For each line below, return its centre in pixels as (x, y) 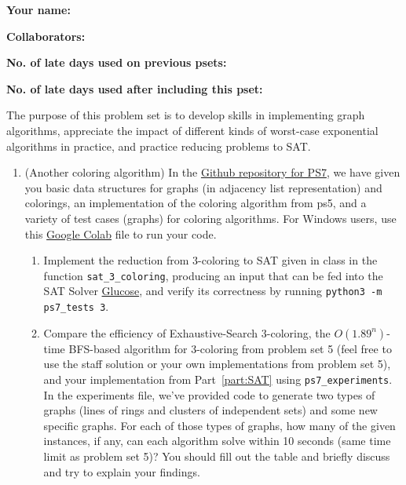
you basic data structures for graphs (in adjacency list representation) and (203, 187)
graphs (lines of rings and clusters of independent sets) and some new (210, 410)
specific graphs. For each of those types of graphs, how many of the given (219, 425)
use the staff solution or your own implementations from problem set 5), (217, 364)
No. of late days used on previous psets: (117, 62)
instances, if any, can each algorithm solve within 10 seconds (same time (217, 441)
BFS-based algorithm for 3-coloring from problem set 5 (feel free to (230, 348)
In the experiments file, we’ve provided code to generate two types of (209, 394)
